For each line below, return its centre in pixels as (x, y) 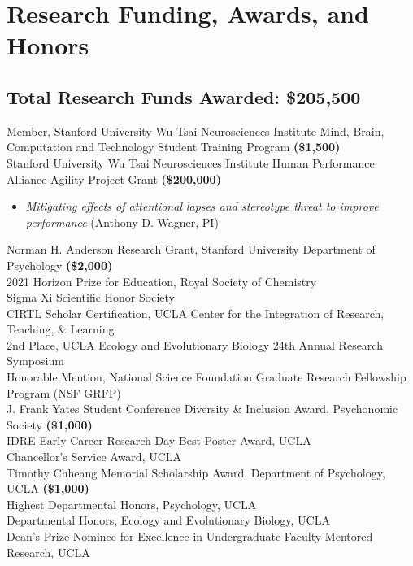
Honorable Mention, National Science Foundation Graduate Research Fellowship (206, 377)
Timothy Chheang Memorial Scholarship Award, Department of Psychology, (196, 472)
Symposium (35, 361)
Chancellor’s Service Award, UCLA (94, 457)
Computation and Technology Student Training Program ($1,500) (174, 147)
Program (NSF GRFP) (64, 392)
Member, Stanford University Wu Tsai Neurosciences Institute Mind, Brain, (196, 131)
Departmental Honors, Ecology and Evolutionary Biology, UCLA (168, 520)
